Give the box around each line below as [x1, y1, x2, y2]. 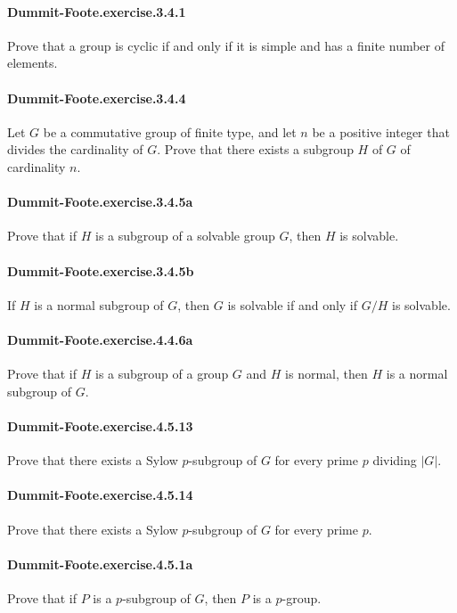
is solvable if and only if [227, 295, 358, 314]
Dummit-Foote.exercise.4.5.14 [7, 486, 193, 504]
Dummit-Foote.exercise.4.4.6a [7, 330, 193, 348]
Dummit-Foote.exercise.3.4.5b [7, 261, 194, 280]
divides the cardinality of [7, 140, 143, 159]
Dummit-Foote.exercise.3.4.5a [7, 192, 193, 211]
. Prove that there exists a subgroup [157, 140, 354, 159]
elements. [7, 53, 58, 72]
